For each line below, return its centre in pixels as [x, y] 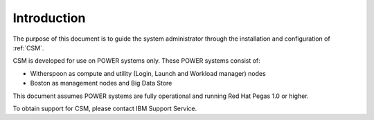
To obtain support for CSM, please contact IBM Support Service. [105, 108]
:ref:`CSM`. [28, 48]
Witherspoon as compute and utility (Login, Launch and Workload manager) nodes [148, 73]
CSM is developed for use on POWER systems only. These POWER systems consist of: [137, 61]
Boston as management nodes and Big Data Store [101, 83]
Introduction [49, 18]
